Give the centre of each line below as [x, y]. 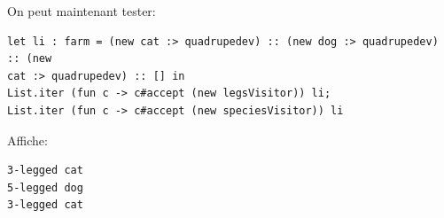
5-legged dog [45, 187]
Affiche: [27, 140]
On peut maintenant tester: [82, 11]
